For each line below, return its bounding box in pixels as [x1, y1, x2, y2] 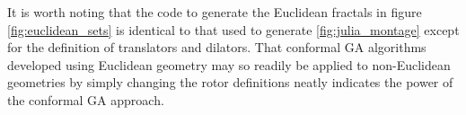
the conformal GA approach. [7, 90, 164, 109]
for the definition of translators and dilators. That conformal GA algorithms [7, 38, 426, 57]
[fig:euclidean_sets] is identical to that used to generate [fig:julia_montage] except [7, 20, 460, 39]
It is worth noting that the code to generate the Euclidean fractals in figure [7, 3, 422, 21]
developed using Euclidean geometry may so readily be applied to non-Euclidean [7, 55, 451, 74]
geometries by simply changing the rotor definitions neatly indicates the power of [7, 73, 453, 92]
